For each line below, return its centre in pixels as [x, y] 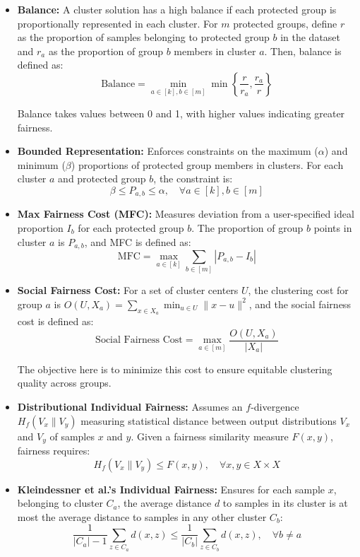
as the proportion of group [106, 51]
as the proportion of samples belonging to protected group [143, 37]
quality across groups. [64, 383]
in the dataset [311, 37]
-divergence [275, 406]
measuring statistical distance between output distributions [209, 420]
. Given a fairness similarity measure [210, 436]
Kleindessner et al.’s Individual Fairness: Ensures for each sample [171, 489]
